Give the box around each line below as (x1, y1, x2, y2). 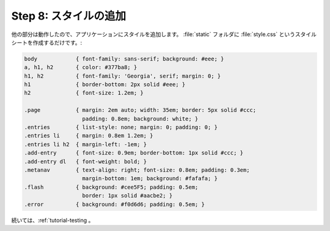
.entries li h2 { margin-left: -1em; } (24, 141, 147, 148)
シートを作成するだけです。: (11, 38, 82, 46)
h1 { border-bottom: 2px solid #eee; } (24, 81, 186, 88)
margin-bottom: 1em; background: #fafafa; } (82, 175, 218, 182)
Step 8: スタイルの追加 (11, 9, 127, 23)
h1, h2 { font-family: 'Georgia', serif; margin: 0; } (24, 72, 221, 79)
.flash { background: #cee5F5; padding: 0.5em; (24, 183, 199, 191)
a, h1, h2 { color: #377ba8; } (24, 64, 137, 71)
